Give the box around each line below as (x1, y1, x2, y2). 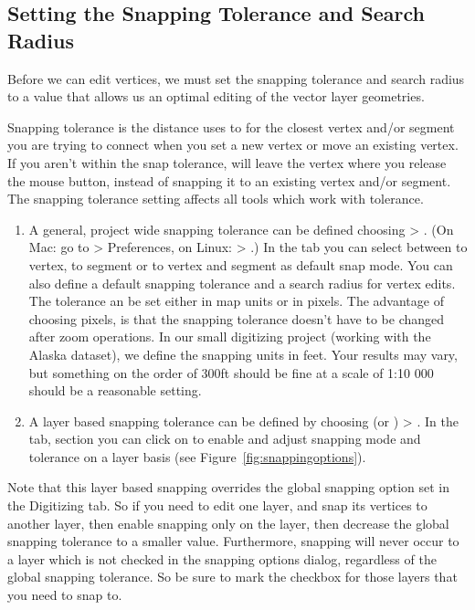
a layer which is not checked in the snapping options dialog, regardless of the (7, 549, 437, 568)
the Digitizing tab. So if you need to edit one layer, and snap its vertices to (7, 496, 427, 515)
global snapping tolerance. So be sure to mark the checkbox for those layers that (7, 567, 458, 586)
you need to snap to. (7, 585, 122, 605)
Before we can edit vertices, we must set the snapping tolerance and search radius (7, 68, 465, 88)
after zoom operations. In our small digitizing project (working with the (28, 327, 431, 346)
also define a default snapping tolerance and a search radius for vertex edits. (28, 273, 456, 292)
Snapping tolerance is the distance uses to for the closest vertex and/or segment (7, 117, 455, 136)
